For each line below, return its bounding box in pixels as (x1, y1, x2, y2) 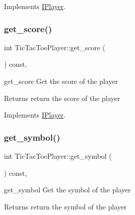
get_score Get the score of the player (4, 76, 118, 86)
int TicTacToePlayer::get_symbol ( (4, 151, 112, 161)
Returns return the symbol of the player (4, 201, 127, 211)
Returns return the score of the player (4, 92, 120, 103)
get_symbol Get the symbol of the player (4, 184, 131, 195)
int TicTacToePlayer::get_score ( (4, 42, 105, 52)
